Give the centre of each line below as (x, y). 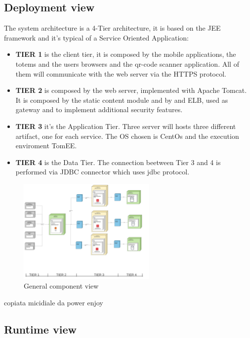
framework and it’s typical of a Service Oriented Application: (96, 37)
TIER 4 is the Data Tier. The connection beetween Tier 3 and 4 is (118, 162)
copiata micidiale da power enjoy (54, 302)
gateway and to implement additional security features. (99, 109)
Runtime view (40, 329)
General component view (61, 286)
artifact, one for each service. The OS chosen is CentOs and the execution (127, 136)
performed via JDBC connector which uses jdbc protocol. (103, 172)
